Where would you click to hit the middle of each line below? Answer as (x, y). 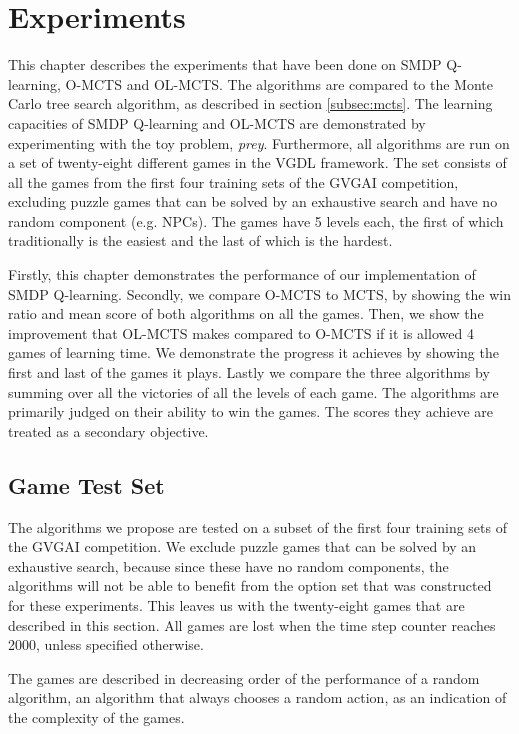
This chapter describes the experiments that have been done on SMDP (225, 64)
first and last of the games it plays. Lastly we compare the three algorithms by (249, 372)
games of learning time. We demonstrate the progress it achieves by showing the (253, 352)
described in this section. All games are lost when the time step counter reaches (252, 624)
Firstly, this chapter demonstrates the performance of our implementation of (242, 274)
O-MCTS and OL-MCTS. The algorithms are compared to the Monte (279, 83)
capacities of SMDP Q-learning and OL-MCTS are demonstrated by (217, 122)
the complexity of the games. (96, 716)
